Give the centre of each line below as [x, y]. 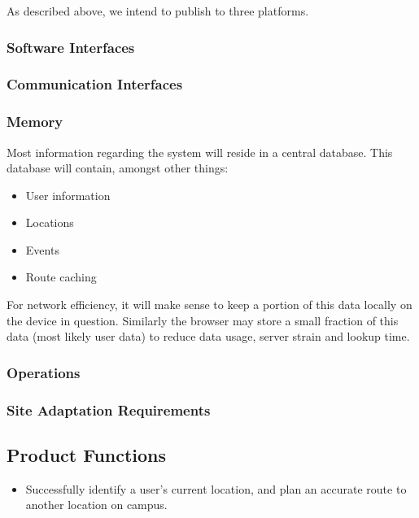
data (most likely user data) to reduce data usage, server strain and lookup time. [208, 336]
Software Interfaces [71, 47]
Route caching [61, 277]
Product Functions [87, 454]
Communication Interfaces [95, 84]
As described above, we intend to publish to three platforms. [158, 11]
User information [68, 195]
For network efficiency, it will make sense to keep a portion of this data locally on [209, 305]
